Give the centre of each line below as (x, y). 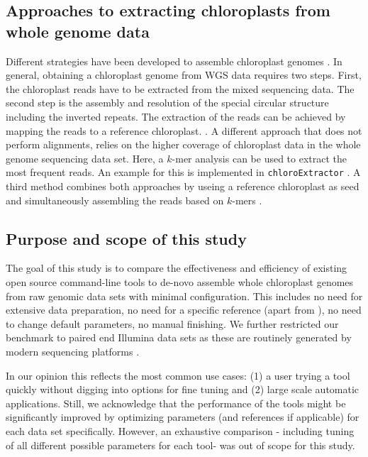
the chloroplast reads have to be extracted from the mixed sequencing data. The (180, 88)
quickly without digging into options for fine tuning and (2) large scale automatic (183, 389)
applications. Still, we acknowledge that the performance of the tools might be (176, 403)
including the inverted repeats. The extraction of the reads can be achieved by (176, 116)
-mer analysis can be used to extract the (260, 158)
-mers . (247, 200)
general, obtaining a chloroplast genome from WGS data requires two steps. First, (184, 75)
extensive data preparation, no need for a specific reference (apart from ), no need (184, 310)
